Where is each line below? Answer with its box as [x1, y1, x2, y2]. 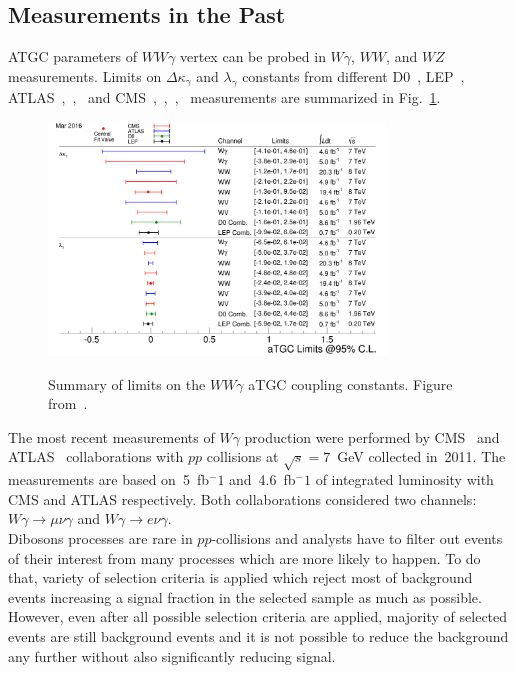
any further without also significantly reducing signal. [8, 645, 336, 666]
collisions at [206, 446, 279, 467]
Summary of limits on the [48, 373, 206, 394]
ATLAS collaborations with [8, 446, 184, 467]
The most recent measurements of [8, 426, 215, 447]
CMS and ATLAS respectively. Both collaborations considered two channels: [8, 488, 477, 509]
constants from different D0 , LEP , [242, 65, 465, 86]
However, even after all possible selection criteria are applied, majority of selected [8, 606, 508, 627]
